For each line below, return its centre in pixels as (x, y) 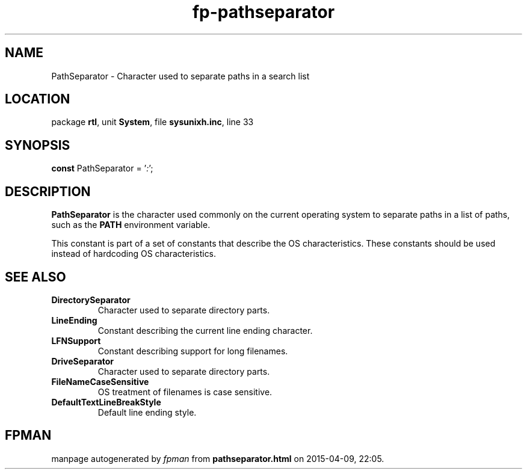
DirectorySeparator (91, 300)
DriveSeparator (83, 361)
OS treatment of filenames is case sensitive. (185, 392)
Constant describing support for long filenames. (193, 351)
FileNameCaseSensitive (100, 381)
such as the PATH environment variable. (131, 225)
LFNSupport (76, 340)
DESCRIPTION (48, 191)
